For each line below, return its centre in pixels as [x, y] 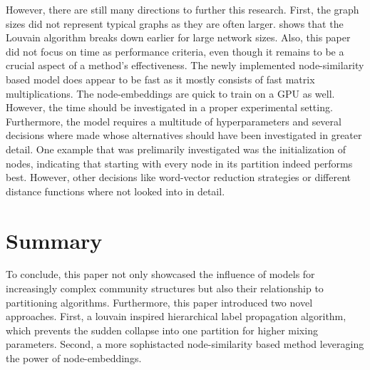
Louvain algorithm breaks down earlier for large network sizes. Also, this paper [178, 37]
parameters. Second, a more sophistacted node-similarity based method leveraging [185, 344]
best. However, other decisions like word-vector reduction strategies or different [179, 177]
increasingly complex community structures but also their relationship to [165, 288]
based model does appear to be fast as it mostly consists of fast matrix [160, 79]
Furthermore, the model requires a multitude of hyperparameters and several [174, 121]
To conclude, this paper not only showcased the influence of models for [160, 274]
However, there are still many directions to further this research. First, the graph [183, 9]
